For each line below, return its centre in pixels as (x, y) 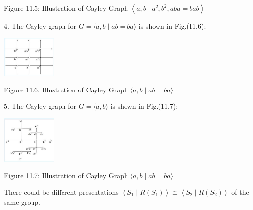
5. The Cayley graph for (40, 106)
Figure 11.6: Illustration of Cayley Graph (66, 89)
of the (240, 192)
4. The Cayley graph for (40, 26)
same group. (22, 201)
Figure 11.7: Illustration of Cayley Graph (66, 175)
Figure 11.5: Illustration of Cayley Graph (66, 8)
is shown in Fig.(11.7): (144, 106)
